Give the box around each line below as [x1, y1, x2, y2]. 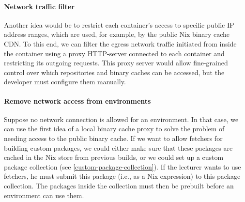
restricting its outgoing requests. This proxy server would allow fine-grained [4, 58, 228, 68]
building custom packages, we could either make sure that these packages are [4, 142, 233, 153]
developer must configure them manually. [4, 77, 126, 87]
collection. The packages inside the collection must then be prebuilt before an [4, 180, 234, 190]
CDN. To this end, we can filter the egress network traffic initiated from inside [4, 38, 237, 48]
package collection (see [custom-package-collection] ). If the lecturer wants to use [4, 161, 241, 171]
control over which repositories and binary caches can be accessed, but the [4, 67, 225, 77]
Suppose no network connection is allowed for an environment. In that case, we [4, 114, 239, 124]
